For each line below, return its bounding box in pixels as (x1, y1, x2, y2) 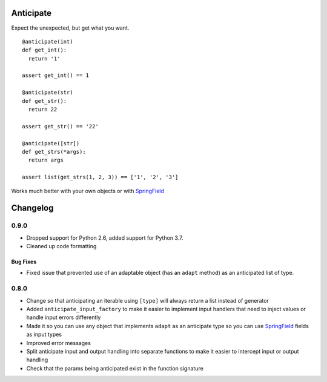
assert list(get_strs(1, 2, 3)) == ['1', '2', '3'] (22, 174, 179, 181)
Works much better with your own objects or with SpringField (11, 187, 165, 194)
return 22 (28, 106, 58, 113)
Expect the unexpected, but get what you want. (11, 24, 130, 31)
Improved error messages (26, 339, 91, 346)
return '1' (28, 55, 61, 62)
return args (28, 157, 64, 163)
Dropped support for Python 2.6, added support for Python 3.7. (26, 234, 183, 242)
